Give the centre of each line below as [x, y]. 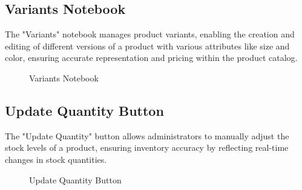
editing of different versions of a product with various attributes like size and [147, 46]
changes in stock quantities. [56, 159]
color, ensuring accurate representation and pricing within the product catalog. [151, 58]
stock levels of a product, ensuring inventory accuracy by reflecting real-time [147, 147]
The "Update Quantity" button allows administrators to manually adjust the [147, 135]
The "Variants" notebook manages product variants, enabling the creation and [150, 34]
